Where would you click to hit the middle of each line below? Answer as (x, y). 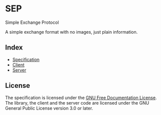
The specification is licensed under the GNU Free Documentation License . (81, 98)
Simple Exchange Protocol (32, 22)
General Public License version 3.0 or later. (49, 108)
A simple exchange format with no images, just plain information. (72, 32)
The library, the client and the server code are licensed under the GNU (77, 103)
